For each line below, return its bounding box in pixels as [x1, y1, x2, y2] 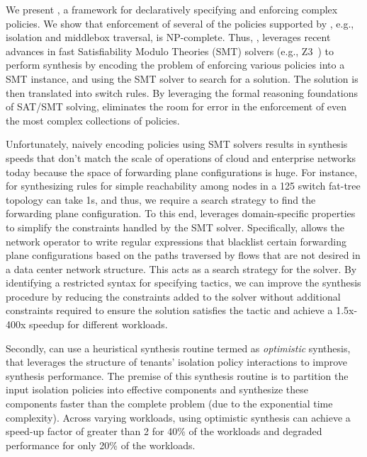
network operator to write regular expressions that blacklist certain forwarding [6, 233, 346, 248]
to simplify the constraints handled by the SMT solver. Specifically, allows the [6, 219, 345, 234]
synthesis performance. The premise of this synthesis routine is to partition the [6, 368, 349, 383]
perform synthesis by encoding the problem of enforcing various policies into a [6, 57, 345, 72]
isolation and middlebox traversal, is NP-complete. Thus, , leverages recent [6, 30, 331, 45]
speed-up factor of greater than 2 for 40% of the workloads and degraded [6, 424, 322, 439]
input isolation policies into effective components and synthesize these [6, 382, 309, 397]
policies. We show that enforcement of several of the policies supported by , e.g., [6, 16, 354, 30]
